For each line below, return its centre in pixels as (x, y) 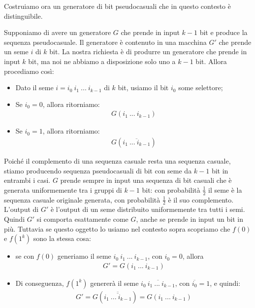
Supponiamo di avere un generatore (58, 32)
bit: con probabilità (171, 189)
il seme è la (225, 189)
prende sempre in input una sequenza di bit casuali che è (146, 180)
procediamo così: (29, 71)
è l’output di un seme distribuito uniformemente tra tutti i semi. (148, 209)
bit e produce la (223, 32)
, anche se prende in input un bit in (190, 219)
